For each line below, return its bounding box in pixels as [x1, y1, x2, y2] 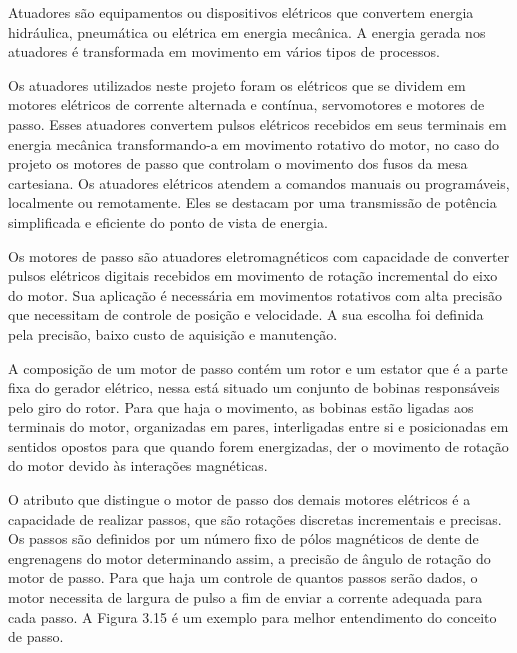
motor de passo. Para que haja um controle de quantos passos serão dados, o [8, 567, 478, 588]
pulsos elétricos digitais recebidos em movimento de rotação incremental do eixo [8, 265, 498, 286]
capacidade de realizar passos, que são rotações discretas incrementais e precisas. [8, 508, 502, 529]
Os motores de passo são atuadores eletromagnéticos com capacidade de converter [8, 245, 510, 266]
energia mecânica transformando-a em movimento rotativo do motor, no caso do [8, 133, 500, 154]
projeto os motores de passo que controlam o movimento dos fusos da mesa [8, 153, 468, 174]
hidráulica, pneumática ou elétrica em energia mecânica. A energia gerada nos [8, 21, 486, 42]
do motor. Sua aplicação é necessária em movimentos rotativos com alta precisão [8, 284, 502, 305]
